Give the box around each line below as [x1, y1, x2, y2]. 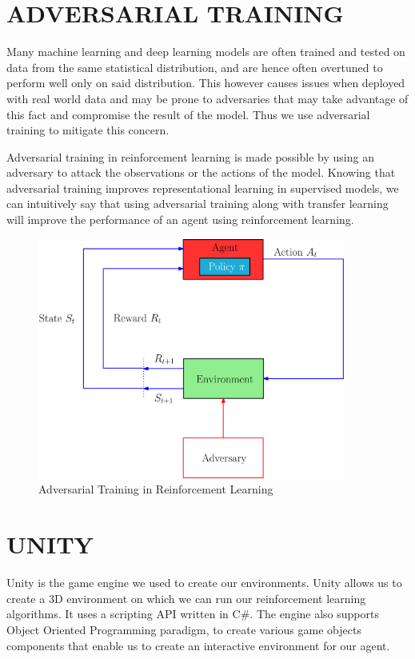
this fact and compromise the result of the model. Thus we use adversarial [6, 106, 370, 122]
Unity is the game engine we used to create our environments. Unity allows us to [6, 574, 402, 591]
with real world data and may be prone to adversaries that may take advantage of [6, 90, 409, 106]
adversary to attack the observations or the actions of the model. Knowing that [6, 164, 396, 181]
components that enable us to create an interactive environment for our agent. [6, 637, 390, 653]
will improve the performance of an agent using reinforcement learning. [6, 211, 354, 228]
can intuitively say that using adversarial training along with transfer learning [6, 195, 389, 212]
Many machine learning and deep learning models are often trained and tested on [6, 43, 405, 60]
